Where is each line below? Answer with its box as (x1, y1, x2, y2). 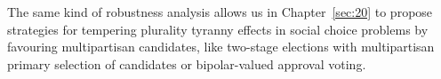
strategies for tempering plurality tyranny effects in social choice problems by (7, 20, 429, 38)
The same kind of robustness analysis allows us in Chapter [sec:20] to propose (7, 3, 433, 20)
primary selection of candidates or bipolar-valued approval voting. (7, 54, 366, 73)
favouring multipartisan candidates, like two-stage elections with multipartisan (7, 37, 435, 56)
